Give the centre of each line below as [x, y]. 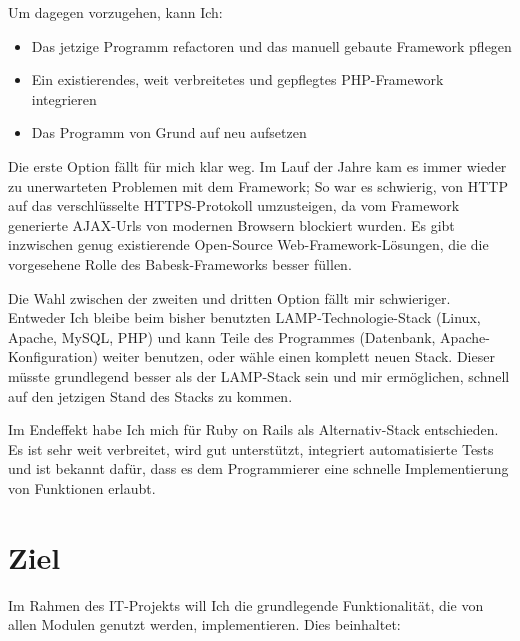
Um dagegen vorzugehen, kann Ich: [115, 12]
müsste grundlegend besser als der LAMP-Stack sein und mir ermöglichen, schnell [259, 375]
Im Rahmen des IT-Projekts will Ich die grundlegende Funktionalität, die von [246, 604]
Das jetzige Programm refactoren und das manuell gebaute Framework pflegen [271, 45]
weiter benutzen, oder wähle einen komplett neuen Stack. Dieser [298, 356]
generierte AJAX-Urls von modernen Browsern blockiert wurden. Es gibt [231, 224]
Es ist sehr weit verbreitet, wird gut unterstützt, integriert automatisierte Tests [251, 448]
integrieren [64, 98]
